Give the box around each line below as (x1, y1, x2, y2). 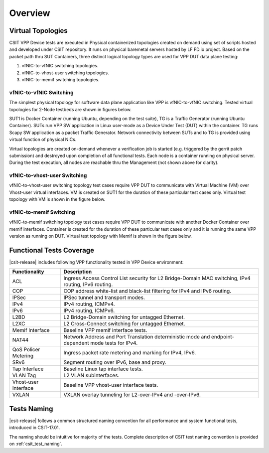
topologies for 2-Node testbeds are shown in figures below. (9, 106, 132, 112)
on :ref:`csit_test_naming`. (9, 441, 62, 447)
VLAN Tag (12, 372, 36, 379)
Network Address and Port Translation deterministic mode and (63, 333, 210, 340)
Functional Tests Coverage (9, 246, 95, 254)
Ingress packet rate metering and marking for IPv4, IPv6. (63, 349, 196, 356)
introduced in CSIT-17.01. (9, 425, 60, 431)
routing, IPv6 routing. (63, 281, 113, 288)
